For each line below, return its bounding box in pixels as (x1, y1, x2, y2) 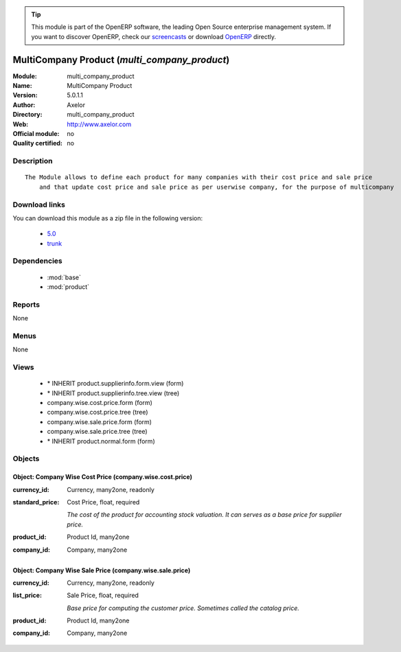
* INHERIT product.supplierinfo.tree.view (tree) (47, 388, 180, 397)
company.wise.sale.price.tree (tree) (47, 428, 148, 436)
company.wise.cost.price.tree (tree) (47, 408, 148, 417)
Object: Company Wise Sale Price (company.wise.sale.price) (12, 566, 191, 574)
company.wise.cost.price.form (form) (47, 399, 152, 407)
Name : (12, 82, 32, 90)
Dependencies (12, 256, 63, 266)
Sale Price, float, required (67, 591, 139, 600)
